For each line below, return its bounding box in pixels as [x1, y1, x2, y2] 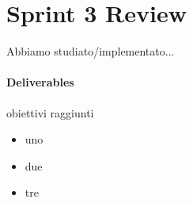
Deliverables [6, 74, 74, 90]
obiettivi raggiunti [6, 104, 94, 121]
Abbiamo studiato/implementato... [6, 43, 175, 59]
